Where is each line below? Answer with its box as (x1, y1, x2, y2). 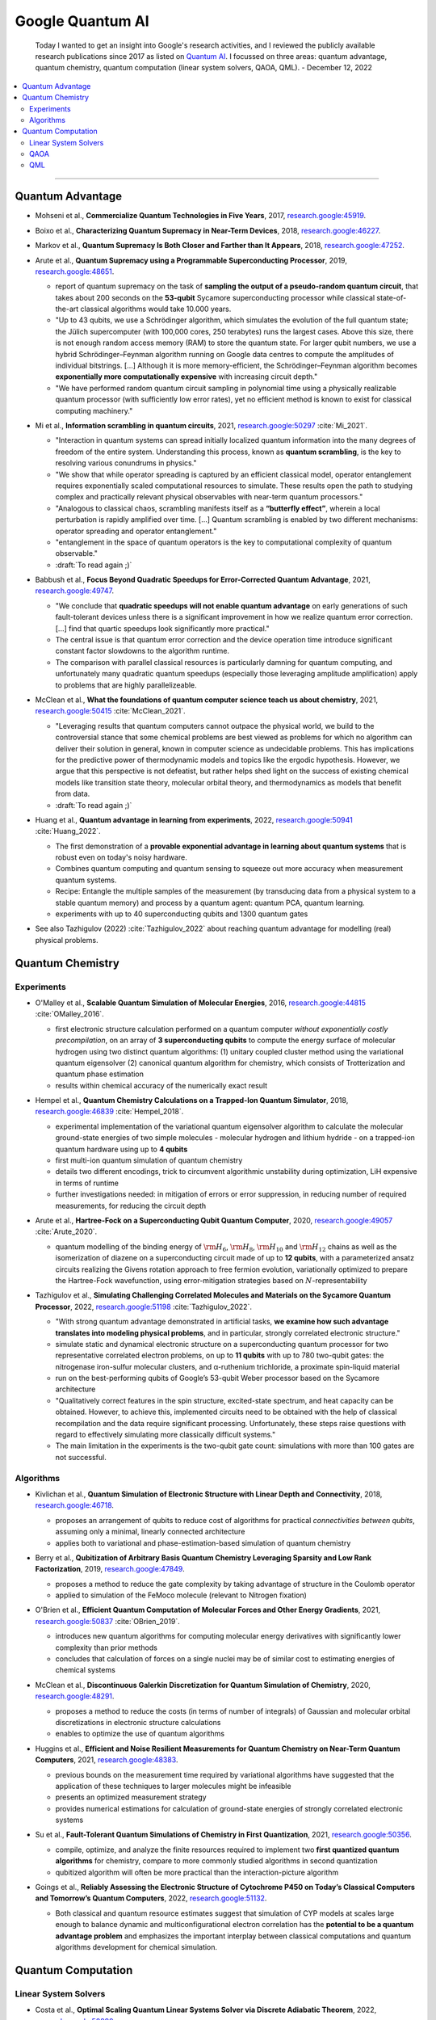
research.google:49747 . (35, 586, 115, 595)
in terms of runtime (55, 1178, 119, 1188)
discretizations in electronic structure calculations (55, 1717, 221, 1727)
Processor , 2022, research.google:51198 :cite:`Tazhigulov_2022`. (35, 1302, 252, 1311)
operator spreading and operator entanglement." (55, 526, 217, 536)
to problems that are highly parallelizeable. (55, 680, 197, 690)
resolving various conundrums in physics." (55, 458, 197, 468)
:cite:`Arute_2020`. (35, 1227, 98, 1236)
